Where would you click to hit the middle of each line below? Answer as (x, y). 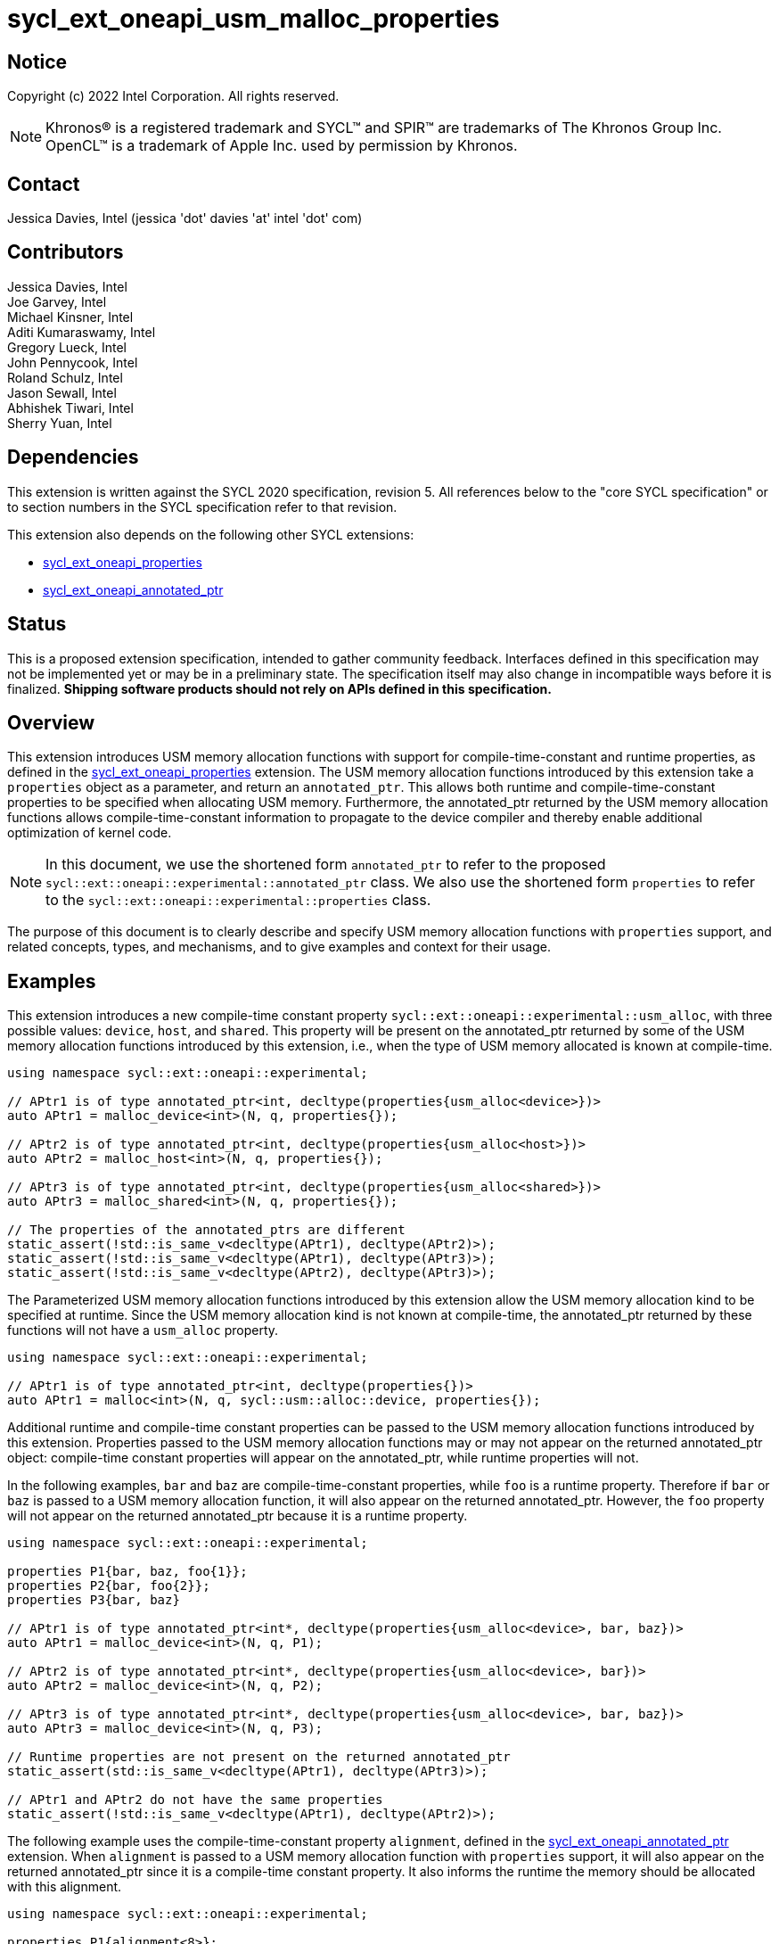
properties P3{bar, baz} (94, 1600)
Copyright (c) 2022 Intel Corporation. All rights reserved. (173, 96)
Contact (44, 184)
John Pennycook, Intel (73, 362)
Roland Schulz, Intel (65, 377)
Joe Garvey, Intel (57, 301)
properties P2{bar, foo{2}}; (109, 1586)
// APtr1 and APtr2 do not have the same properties (195, 1800)
